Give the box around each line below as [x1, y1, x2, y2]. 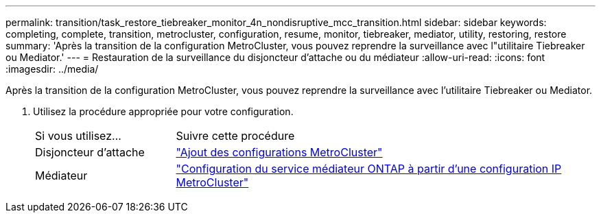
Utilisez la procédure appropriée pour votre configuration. [33, 106, 294, 117]
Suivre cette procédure [176, 129, 295, 143]
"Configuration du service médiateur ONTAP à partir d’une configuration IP [176, 162, 562, 175]
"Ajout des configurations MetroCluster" [176, 145, 383, 159]
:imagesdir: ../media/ [5, 63, 99, 75]
